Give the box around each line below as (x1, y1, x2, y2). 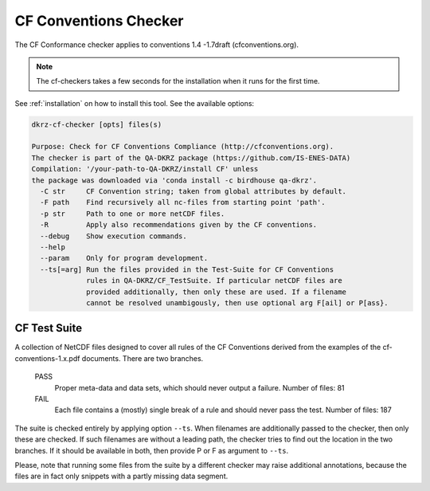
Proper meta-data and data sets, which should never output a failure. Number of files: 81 (54, 383, 346, 392)
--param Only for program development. (40, 253, 209, 263)
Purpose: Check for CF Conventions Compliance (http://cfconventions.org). (31, 142, 334, 151)
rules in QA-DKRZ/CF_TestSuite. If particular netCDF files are (86, 276, 342, 285)
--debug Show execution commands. (40, 231, 187, 241)
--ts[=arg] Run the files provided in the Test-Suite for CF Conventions (40, 265, 334, 274)
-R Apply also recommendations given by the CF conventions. (40, 220, 318, 230)
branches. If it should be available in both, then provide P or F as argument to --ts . (14, 446, 289, 455)
